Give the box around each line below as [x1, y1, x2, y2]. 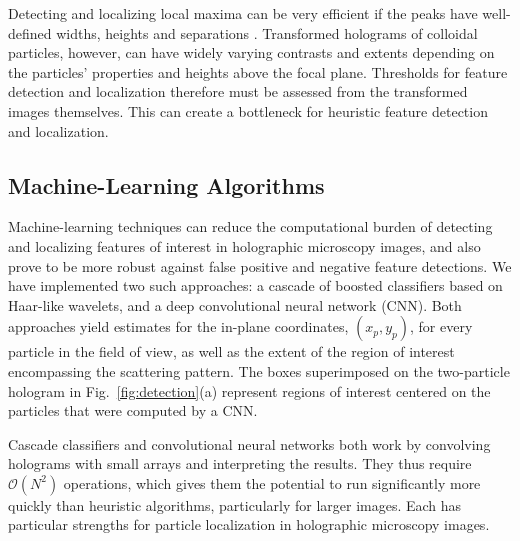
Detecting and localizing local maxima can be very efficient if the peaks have [8, 3, 478, 23]
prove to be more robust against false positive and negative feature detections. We [8, 255, 512, 276]
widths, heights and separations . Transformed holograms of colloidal [56, 22, 478, 43]
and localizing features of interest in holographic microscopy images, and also [8, 235, 481, 256]
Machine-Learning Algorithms [8, 169, 325, 200]
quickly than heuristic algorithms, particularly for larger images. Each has [8, 494, 462, 515]
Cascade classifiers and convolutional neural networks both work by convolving [8, 433, 491, 454]
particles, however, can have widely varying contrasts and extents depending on [8, 42, 495, 63]
